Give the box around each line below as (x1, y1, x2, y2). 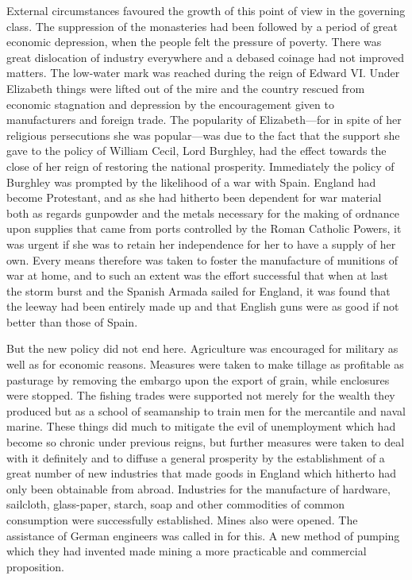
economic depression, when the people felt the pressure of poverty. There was (6, 33, 382, 50)
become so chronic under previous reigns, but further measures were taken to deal (6, 434, 405, 450)
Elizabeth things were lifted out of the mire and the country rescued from (6, 79, 365, 96)
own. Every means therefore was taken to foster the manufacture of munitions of (6, 251, 399, 268)
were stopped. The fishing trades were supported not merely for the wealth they (6, 387, 395, 404)
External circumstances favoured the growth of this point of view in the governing (6, 2, 406, 18)
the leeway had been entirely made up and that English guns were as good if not (6, 298, 399, 315)
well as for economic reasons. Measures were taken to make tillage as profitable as (6, 356, 404, 373)
